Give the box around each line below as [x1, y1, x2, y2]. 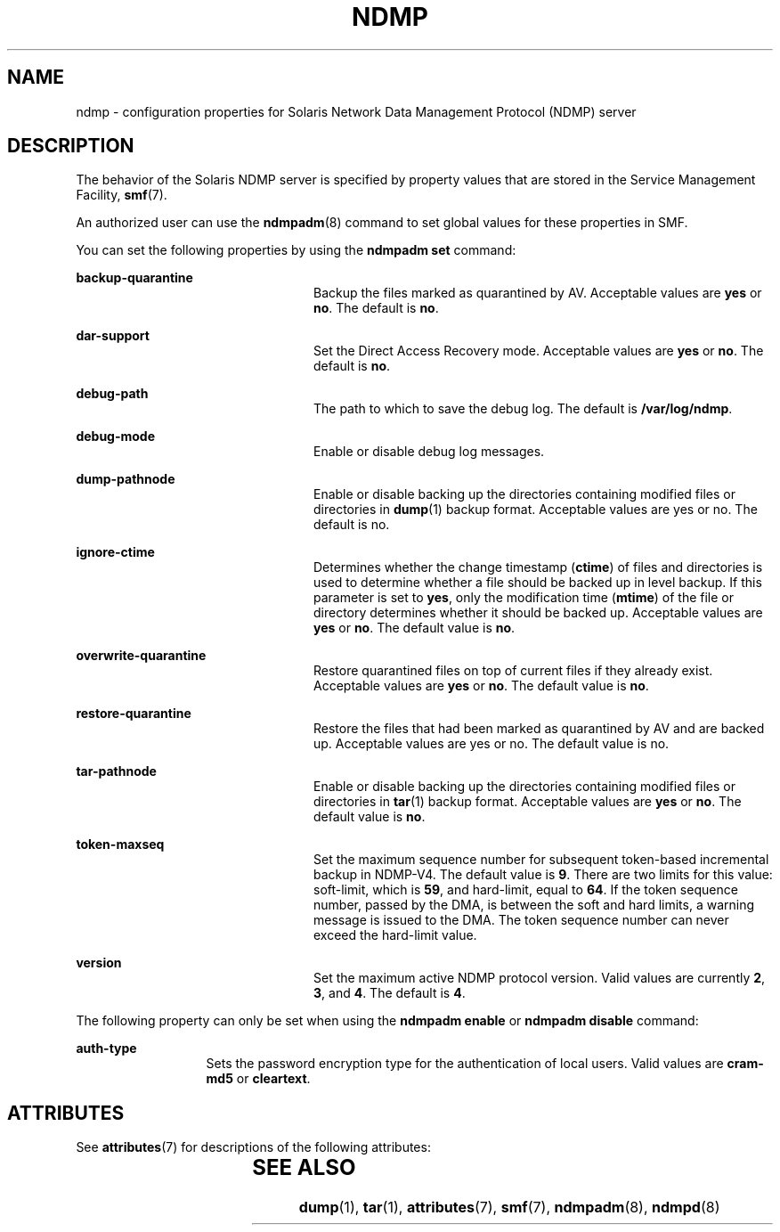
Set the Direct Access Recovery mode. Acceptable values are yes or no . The [313, 343, 764, 359]
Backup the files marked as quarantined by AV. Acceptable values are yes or [313, 285, 762, 301]
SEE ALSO [252, 1154, 356, 1181]
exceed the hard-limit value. [313, 927, 477, 943]
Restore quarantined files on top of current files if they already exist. [313, 663, 713, 679]
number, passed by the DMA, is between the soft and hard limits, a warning [313, 897, 755, 913]
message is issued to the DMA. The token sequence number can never [313, 912, 729, 928]
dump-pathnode [76, 471, 175, 487]
